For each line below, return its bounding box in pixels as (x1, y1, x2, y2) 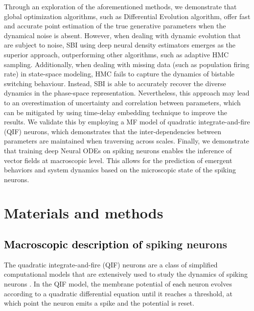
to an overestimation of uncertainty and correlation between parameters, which (4, 97, 241, 107)
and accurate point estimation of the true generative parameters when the (4, 21, 226, 31)
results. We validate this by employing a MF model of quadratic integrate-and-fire (4, 117, 250, 127)
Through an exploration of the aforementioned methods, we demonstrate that (4, 1, 237, 11)
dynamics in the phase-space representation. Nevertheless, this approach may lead (4, 88, 250, 98)
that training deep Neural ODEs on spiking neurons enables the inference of (4, 145, 232, 155)
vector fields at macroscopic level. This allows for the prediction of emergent (4, 155, 232, 165)
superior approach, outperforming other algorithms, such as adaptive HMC (4, 49, 229, 59)
